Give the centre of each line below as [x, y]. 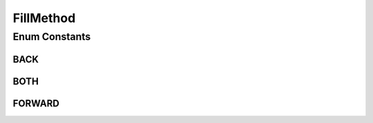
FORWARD [36, 103]
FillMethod [44, 18]
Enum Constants [52, 37]
